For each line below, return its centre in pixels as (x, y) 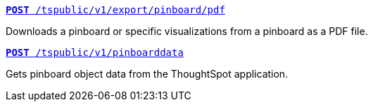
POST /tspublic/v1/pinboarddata (95, 52)
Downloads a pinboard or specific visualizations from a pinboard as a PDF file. (187, 31)
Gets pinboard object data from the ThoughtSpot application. (147, 74)
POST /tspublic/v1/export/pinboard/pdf (115, 10)
